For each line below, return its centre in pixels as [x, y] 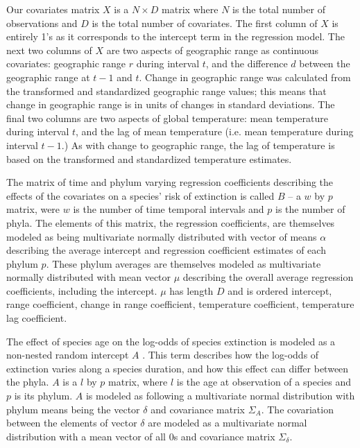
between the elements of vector [72, 423]
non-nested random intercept [68, 355]
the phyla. [28, 382]
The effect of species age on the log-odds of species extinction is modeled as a [171, 341]
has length [191, 290]
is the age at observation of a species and [264, 382]
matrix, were [33, 209]
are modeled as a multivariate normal [228, 423]
